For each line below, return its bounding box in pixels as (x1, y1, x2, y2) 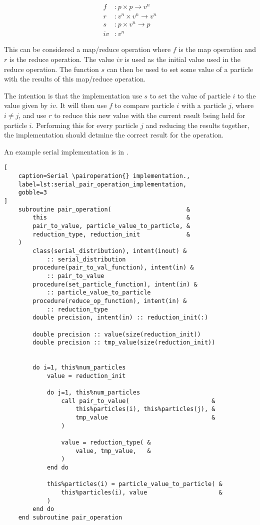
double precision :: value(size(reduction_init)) (32, 330, 201, 338)
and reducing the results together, (145, 119, 249, 130)
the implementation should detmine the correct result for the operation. (4, 129, 224, 140)
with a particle (181, 100, 226, 110)
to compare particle (114, 100, 174, 110)
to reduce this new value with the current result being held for (54, 110, 245, 120)
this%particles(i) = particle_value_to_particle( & (46, 480, 222, 488)
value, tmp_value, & (75, 447, 151, 454)
